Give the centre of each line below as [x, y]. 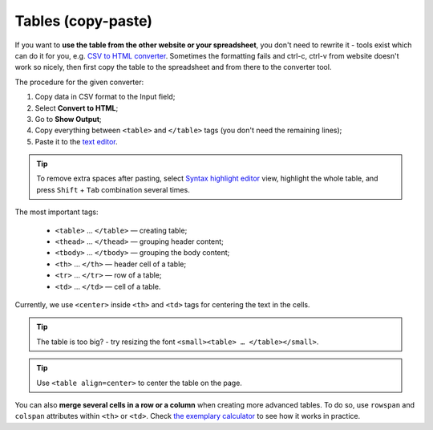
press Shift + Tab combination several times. [113, 189]
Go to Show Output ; [68, 119]
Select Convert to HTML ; [77, 107]
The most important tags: [57, 212]
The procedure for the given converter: [79, 82]
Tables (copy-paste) [83, 21]
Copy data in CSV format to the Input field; [105, 97]
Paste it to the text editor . [76, 141]
